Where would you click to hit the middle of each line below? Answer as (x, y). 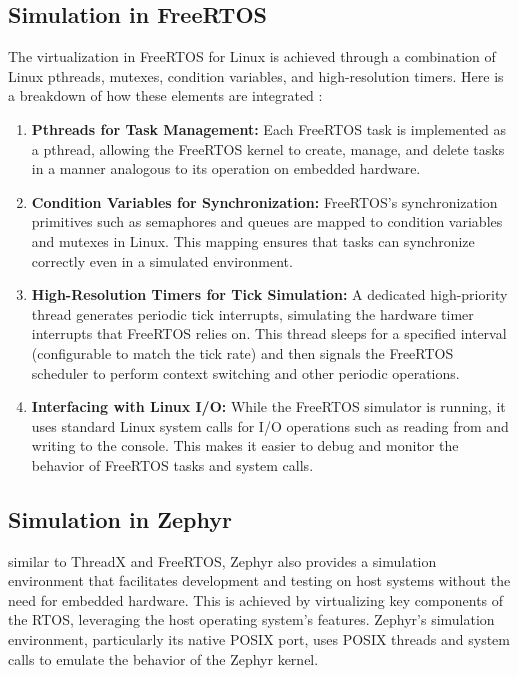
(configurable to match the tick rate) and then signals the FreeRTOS (242, 352)
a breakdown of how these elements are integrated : (165, 95)
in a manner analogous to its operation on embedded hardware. (226, 168)
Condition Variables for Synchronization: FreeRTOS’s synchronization (264, 201)
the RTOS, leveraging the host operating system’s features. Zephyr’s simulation (251, 619)
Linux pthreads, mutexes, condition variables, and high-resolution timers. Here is (256, 75)
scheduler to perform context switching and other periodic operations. (245, 372)
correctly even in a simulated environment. (162, 260)
